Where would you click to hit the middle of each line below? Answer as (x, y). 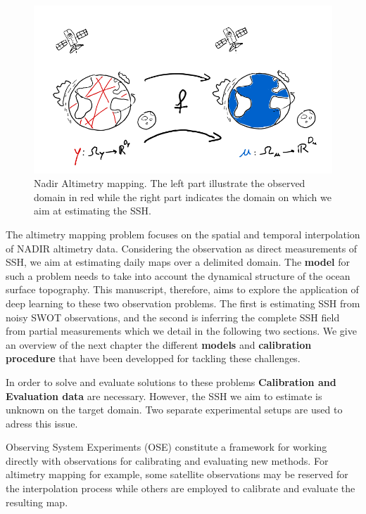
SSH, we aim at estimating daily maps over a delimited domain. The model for (178, 262)
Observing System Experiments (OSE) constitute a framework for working (166, 447)
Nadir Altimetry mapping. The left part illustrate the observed (170, 183)
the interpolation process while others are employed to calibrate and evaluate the (181, 488)
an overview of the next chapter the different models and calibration (159, 344)
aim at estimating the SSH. (93, 211)
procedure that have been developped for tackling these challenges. (153, 358)
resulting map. (37, 502)
